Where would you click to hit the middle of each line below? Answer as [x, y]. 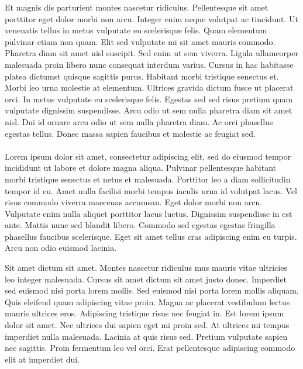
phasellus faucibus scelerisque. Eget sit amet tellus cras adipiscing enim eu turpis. [151, 236]
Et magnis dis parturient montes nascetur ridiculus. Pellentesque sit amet [137, 7]
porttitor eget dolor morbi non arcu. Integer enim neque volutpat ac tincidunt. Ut [151, 18]
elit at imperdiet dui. [42, 359]
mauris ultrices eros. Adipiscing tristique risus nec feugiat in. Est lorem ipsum [144, 313]
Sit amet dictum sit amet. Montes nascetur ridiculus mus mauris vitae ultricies [146, 268]
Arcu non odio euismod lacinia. [61, 248]
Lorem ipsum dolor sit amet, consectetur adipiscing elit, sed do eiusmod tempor [148, 156]
